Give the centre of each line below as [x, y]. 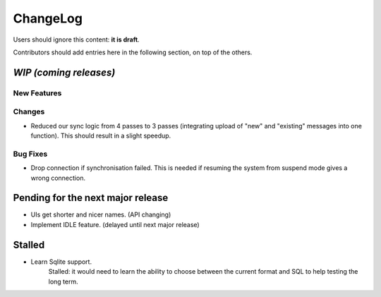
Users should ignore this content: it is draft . [77, 40]
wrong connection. [58, 178]
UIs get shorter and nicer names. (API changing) [101, 214]
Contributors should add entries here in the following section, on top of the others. [133, 52]
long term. [63, 281]
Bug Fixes [30, 154]
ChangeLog [48, 18]
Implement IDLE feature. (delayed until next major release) [115, 224]
